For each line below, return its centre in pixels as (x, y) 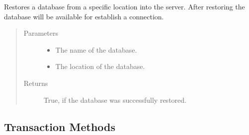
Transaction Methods (60, 126)
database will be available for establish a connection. (84, 16)
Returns (36, 83)
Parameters (41, 33)
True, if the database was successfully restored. (115, 100)
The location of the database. (100, 66)
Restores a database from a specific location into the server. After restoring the (124, 6)
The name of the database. (96, 49)
